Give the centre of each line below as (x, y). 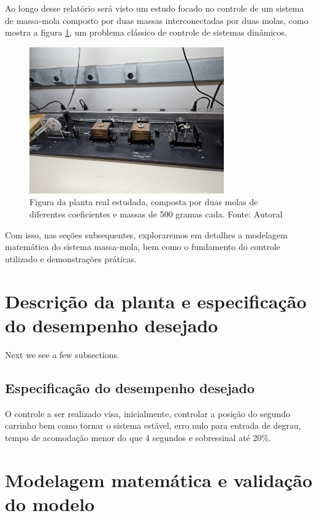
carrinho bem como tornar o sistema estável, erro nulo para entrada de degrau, (153, 425)
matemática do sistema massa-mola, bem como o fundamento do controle (143, 247)
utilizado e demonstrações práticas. (71, 258)
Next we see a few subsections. (62, 354)
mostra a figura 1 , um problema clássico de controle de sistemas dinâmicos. (146, 32)
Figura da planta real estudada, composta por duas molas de (144, 202)
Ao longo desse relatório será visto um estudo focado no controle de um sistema (155, 8)
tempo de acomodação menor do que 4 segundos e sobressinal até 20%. (138, 437)
